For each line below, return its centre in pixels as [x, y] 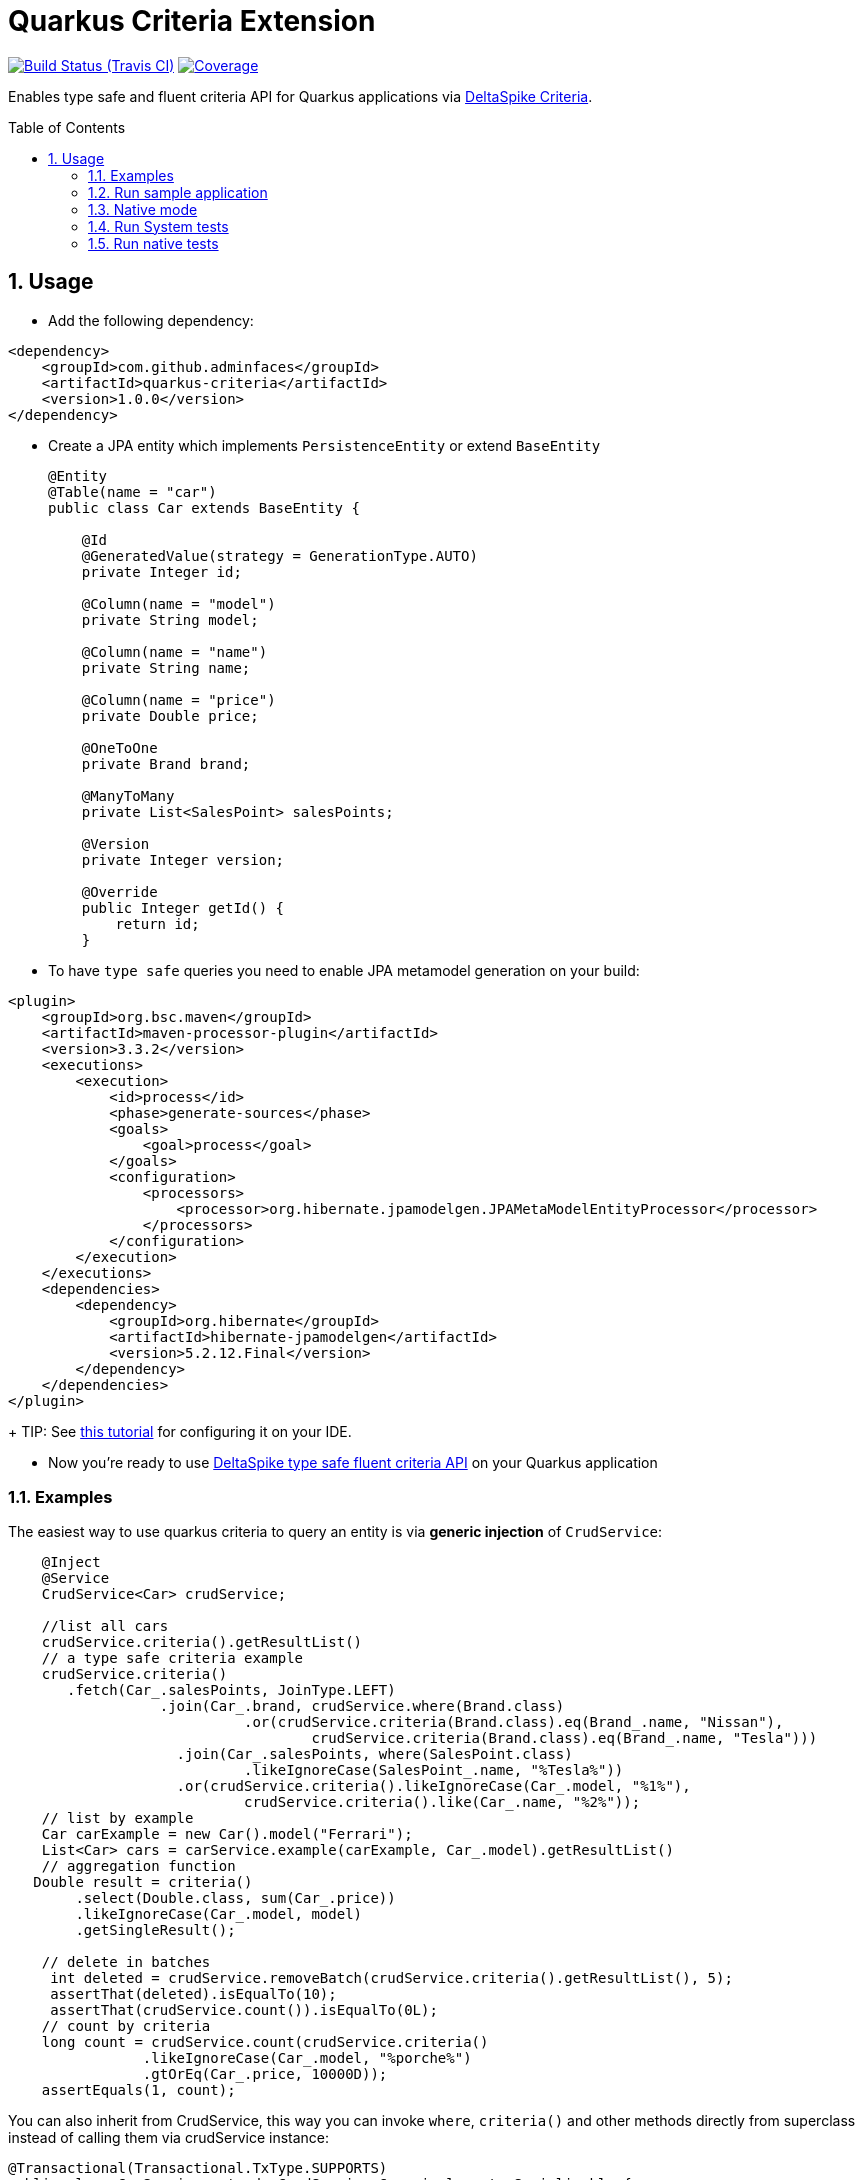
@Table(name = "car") [132, 491]
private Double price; [170, 715]
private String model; [170, 619]
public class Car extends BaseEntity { [204, 507]
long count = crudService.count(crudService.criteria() [265, 2042]
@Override [119, 891]
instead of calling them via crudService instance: [169, 2138]
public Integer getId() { [183, 907]
